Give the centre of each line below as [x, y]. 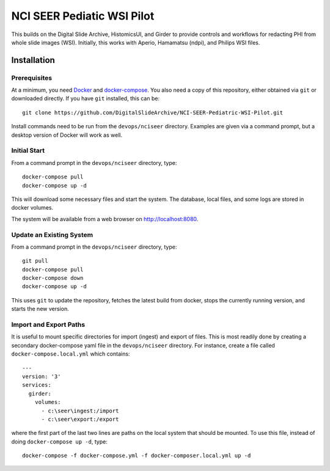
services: [37, 385]
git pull [35, 261]
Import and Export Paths [48, 325]
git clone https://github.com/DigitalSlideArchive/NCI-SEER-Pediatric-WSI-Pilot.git [153, 112]
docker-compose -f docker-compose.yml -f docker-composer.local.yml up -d [137, 456]
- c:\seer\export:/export [80, 419]
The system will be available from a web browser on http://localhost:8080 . [105, 219]
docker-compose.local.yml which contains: [71, 354]
